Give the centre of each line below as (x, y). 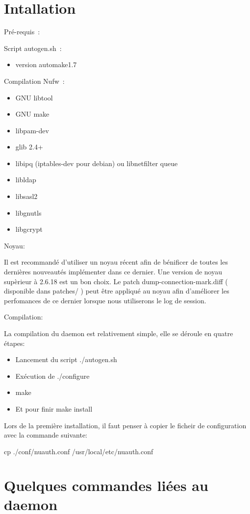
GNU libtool (34, 97)
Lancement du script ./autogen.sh (66, 359)
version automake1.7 (46, 64)
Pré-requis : (22, 32)
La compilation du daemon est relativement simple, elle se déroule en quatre (119, 333)
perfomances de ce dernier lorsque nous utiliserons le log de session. (105, 300)
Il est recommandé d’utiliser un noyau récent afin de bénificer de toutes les (116, 262)
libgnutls (28, 212)
